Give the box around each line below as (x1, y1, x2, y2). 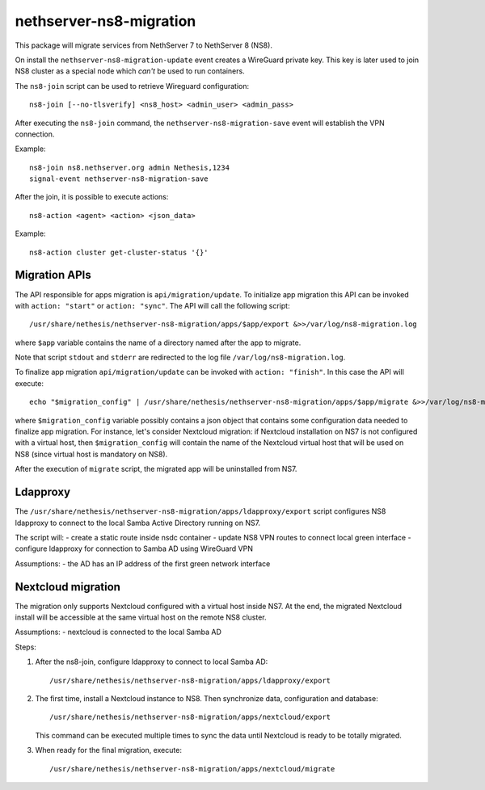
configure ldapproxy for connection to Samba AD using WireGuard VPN (15, 544, 254, 553)
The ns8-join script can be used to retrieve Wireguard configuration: (15, 81, 250, 90)
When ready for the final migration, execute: (35, 746, 182, 755)
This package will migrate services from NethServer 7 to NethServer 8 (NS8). (15, 40, 272, 50)
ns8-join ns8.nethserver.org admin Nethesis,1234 (29, 162, 230, 172)
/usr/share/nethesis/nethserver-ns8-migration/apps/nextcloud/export (49, 712, 331, 722)
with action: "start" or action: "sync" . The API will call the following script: (15, 300, 290, 310)
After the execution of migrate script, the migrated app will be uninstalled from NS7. (15, 464, 297, 474)
